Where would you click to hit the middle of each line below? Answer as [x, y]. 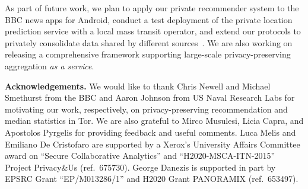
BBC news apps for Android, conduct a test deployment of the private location [149, 19]
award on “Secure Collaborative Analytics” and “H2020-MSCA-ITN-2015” [140, 156]
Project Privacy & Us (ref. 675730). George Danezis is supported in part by [140, 167]
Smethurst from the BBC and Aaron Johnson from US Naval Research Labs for [150, 97]
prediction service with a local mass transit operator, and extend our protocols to [153, 31]
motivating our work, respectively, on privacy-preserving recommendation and [146, 109]
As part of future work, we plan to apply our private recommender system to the [152, 8]
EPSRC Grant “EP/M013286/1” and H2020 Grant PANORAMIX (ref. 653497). [152, 179]
